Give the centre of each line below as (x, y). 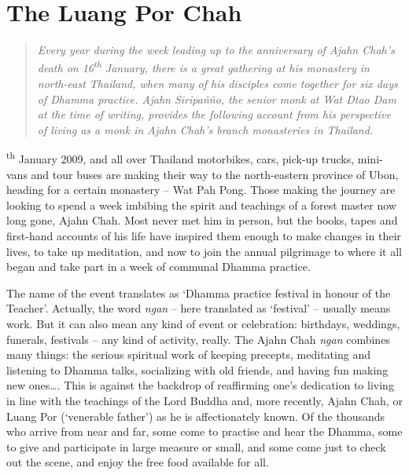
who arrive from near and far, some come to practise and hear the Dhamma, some (204, 431)
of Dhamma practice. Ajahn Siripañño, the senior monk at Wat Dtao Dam (217, 99)
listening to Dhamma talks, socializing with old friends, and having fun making (197, 369)
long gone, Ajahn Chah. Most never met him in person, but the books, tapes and (202, 220)
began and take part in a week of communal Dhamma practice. (158, 267)
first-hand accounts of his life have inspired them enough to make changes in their (204, 235)
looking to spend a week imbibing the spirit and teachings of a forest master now (201, 205)
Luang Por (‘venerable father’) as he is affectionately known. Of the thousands (196, 416)
